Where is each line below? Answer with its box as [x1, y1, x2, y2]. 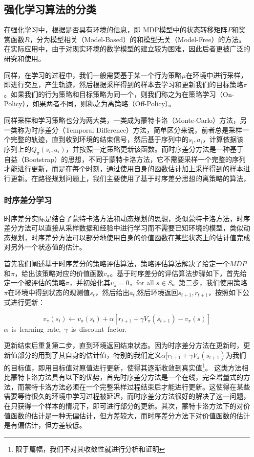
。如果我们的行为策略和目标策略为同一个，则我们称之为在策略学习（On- [4, 89, 234, 99]
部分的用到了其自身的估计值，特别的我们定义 [17, 349, 161, 360]
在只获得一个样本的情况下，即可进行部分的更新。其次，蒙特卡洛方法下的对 [4, 400, 243, 411]
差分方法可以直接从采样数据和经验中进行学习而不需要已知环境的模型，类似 [4, 223, 243, 233]
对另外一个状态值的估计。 [4, 242, 86, 252]
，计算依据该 [202, 134, 244, 144]
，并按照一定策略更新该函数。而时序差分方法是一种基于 [65, 143, 244, 154]
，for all [129, 277, 154, 288]
